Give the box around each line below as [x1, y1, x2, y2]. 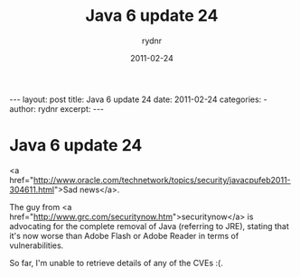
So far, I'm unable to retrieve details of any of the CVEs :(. [9, 257, 223, 268]
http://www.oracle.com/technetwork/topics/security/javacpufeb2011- [33, 174, 291, 185]
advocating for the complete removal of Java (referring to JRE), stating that [9, 220, 289, 231]
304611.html [9, 184, 55, 195]
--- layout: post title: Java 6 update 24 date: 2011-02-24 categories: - [9, 94, 268, 105]
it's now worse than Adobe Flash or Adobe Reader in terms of [9, 230, 239, 241]
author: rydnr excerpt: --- [9, 103, 105, 114]
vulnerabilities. [9, 240, 64, 251]
